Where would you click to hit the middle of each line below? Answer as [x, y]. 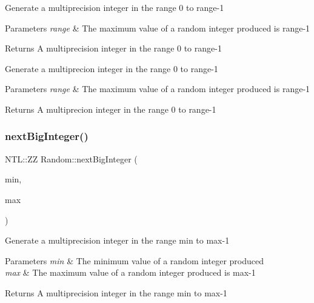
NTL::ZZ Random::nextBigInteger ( [71, 158]
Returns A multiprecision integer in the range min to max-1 [116, 292]
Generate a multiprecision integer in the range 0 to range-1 [115, 7]
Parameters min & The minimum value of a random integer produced [134, 260]
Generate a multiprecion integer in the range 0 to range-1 [112, 68]
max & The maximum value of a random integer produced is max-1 [130, 272]
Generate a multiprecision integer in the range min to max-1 [117, 240]
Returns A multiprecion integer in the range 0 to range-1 [111, 109]
